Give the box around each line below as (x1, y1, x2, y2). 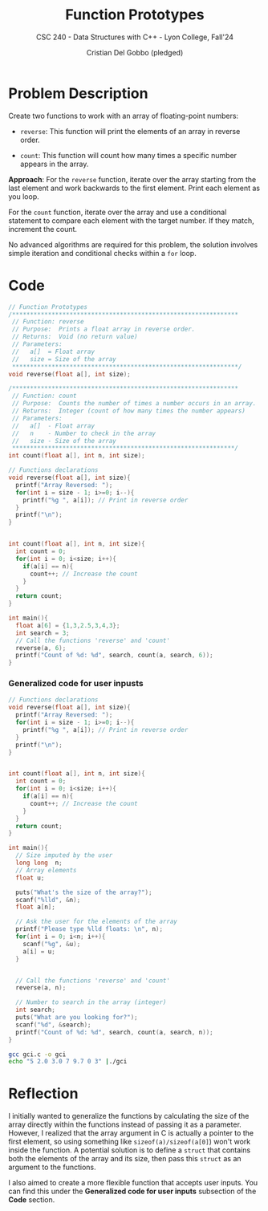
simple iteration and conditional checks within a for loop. (8, 248, 197, 258)
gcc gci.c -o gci (8, 1050, 67, 1059)
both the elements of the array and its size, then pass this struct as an (8, 1154, 242, 1164)
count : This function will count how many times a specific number (19, 150, 238, 160)
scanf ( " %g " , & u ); (22, 940, 81, 948)
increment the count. (8, 224, 78, 234)
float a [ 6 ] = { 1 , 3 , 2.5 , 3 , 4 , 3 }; (15, 621, 120, 629)
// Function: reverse (11, 318, 84, 326)
